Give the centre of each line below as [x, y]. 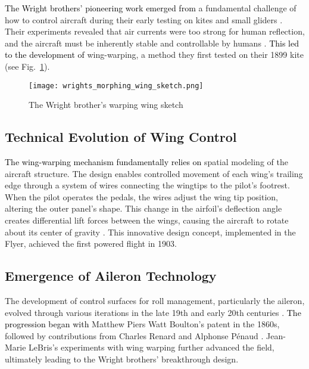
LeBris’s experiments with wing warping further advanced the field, [152, 347]
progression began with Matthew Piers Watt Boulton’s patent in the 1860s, [142, 324]
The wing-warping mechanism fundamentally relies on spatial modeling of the [146, 162]
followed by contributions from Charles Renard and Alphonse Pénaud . [134, 335]
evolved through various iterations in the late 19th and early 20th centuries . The [153, 312]
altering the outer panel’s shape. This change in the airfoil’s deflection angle [143, 208]
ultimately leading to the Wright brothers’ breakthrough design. [122, 359]
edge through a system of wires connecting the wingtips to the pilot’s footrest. [147, 185]
